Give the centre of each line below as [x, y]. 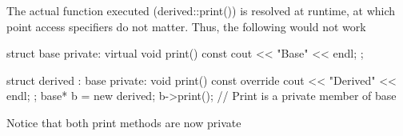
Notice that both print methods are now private [124, 122]
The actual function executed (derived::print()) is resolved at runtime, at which [201, 10]
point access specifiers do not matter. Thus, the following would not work [186, 26]
